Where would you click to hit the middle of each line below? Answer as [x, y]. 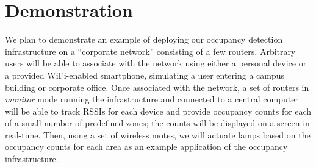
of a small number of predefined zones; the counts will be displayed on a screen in [157, 123]
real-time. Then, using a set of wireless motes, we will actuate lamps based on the [158, 134]
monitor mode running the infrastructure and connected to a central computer [152, 99]
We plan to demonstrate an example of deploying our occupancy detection [144, 39]
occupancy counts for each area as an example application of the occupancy [146, 147]
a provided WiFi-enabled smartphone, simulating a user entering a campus [145, 75]
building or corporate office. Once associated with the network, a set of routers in [157, 87]
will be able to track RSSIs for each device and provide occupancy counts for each [158, 111]
